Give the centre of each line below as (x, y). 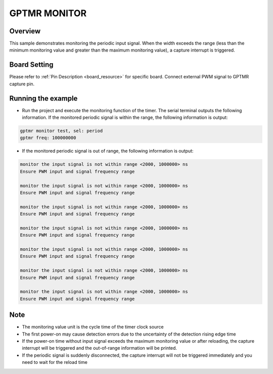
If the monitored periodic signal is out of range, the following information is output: (108, 151)
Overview (25, 31)
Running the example (43, 98)
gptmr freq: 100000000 (48, 138)
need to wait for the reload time (55, 362)
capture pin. (22, 84)
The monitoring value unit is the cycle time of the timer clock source (93, 327)
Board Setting (31, 65)
